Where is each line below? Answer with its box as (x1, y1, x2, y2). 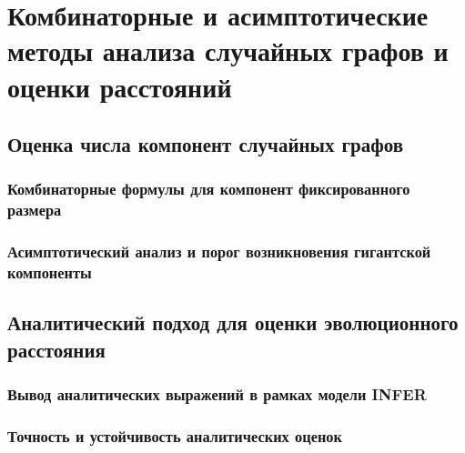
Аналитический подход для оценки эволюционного (7, 308, 459, 337)
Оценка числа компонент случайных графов (7, 130, 404, 158)
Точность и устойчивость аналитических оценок (7, 425, 342, 447)
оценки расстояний (7, 67, 232, 105)
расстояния (7, 335, 106, 363)
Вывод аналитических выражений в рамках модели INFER (7, 383, 427, 406)
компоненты (7, 261, 92, 284)
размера (7, 198, 62, 221)
